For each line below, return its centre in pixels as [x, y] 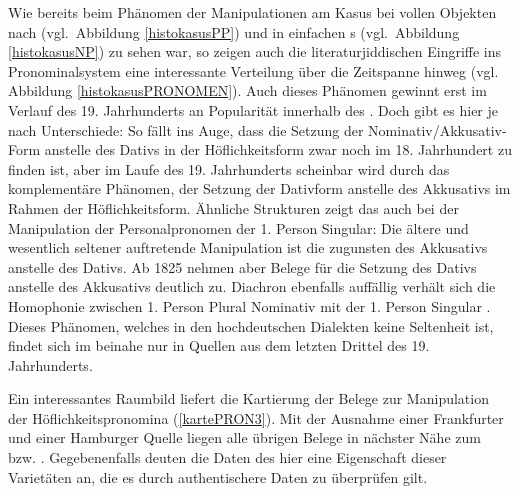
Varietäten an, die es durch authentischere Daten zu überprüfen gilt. [218, 476]
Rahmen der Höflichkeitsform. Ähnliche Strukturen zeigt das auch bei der [233, 207]
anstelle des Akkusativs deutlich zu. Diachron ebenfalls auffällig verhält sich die [252, 286]
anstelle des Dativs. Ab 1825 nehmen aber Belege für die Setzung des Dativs [242, 266]
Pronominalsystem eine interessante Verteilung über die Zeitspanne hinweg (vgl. [253, 70]
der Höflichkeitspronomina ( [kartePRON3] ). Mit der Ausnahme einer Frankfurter [256, 417]
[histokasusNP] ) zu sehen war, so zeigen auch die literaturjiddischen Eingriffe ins [255, 51]
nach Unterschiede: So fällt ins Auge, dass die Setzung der [186, 129]
